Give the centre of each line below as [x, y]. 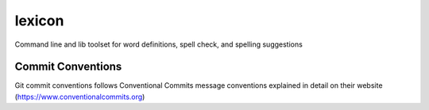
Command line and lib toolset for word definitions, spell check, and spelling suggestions [159, 44]
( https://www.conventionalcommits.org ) [80, 97]
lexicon [39, 21]
